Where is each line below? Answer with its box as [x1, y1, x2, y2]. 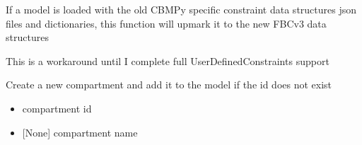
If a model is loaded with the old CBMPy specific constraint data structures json [6, 2, 357, 16]
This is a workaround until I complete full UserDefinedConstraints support [6, 53, 329, 68]
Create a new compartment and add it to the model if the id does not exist [6, 77, 332, 92]
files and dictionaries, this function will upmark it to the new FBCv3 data [6, 16, 327, 30]
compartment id [22, 100, 92, 115]
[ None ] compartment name [22, 124, 138, 139]
